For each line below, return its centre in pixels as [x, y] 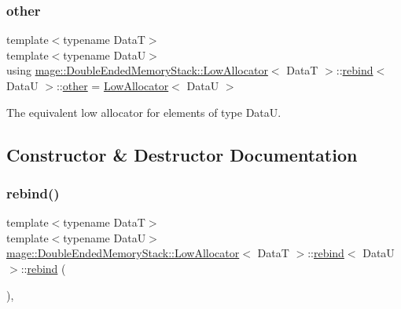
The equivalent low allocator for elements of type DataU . [144, 112]
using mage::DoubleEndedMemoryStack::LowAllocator [137, 70]
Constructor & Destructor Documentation [182, 154]
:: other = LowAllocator [112, 85]
